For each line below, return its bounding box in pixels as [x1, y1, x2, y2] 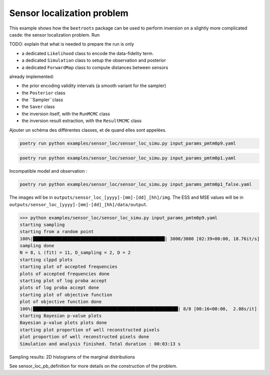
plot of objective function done [19, 299, 102, 305]
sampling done [19, 243, 54, 249]
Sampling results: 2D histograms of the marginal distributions [9, 353, 135, 360]
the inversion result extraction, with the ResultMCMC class [21, 118, 142, 124]
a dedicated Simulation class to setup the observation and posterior [21, 58, 166, 64]
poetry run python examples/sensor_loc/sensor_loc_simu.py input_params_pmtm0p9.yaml [19, 140, 236, 146]
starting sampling [19, 222, 65, 227]
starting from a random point [19, 229, 94, 235]
